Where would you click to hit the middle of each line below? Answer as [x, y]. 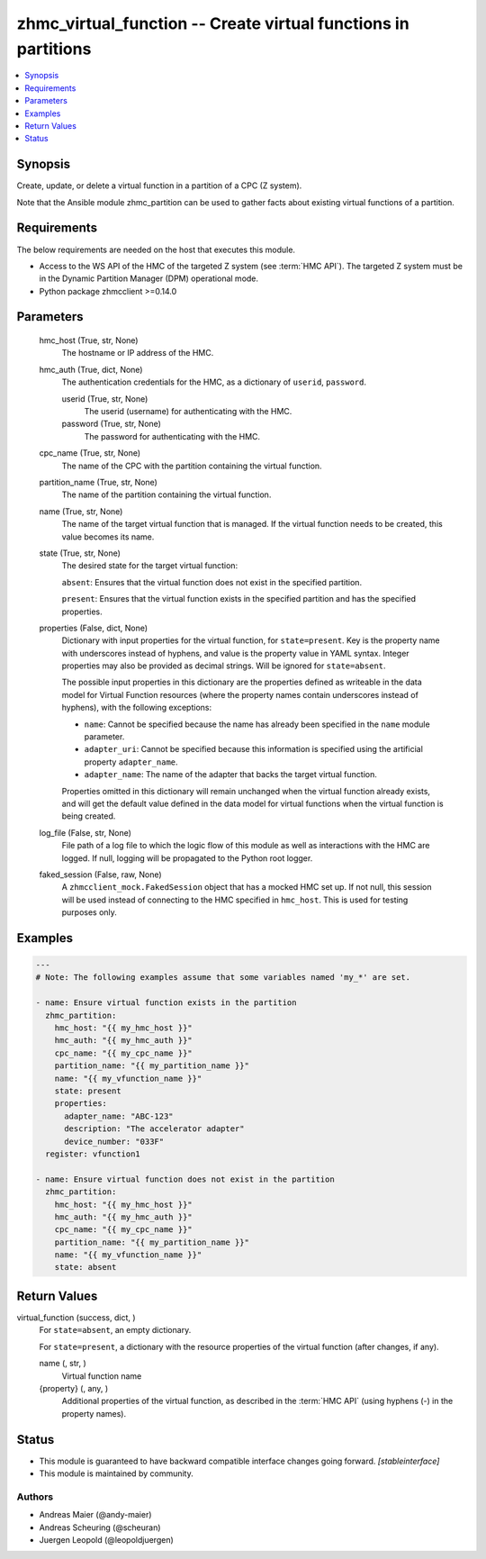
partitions [54, 49]
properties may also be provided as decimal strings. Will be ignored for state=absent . [224, 666]
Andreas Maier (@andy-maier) [95, 1515]
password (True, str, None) [112, 424]
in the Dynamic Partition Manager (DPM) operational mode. [149, 278]
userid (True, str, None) [105, 399]
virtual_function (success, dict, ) [76, 1317]
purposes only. [89, 912]
